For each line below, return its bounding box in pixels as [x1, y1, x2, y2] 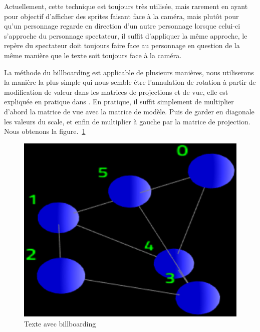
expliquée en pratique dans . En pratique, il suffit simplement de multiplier [4, 96, 234, 107]
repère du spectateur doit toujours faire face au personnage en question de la [4, 40, 240, 51]
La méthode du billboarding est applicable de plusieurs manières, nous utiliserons [4, 67, 254, 77]
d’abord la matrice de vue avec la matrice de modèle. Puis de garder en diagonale [4, 106, 254, 116]
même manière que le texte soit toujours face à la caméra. [4, 50, 182, 60]
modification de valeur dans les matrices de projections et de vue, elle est [4, 86, 228, 97]
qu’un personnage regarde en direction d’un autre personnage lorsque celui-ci [4, 21, 240, 31]
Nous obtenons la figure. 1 [4, 126, 86, 136]
